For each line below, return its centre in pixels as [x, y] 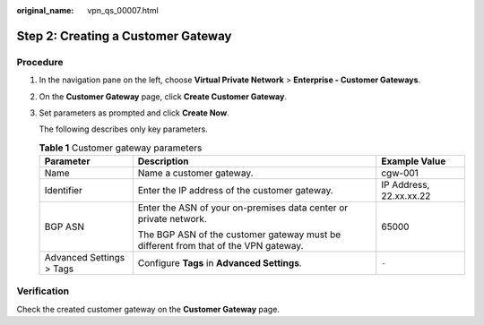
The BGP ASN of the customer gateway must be [239, 235]
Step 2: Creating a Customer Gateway [124, 36]
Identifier [63, 191]
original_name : [45, 10]
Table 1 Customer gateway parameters [121, 148]
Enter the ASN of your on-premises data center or [243, 208]
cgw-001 [400, 173]
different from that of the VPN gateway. [220, 246]
